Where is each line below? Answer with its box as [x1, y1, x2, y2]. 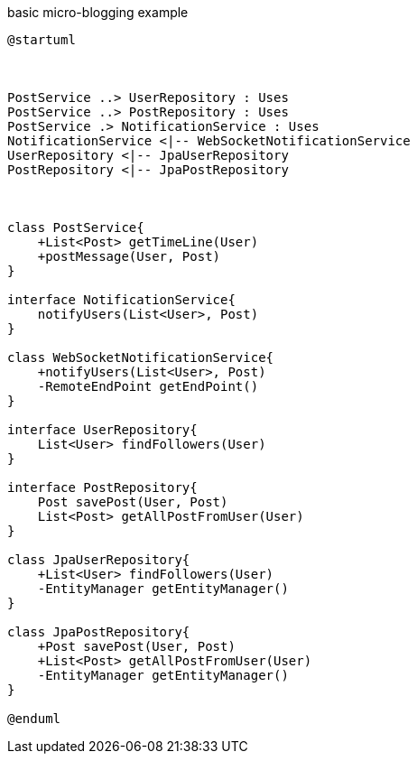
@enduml [7, 711, 61, 726]
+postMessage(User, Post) [37, 249, 221, 264]
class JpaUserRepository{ [7, 552, 190, 567]
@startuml [7, 32, 76, 47]
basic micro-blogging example [7, 5, 189, 20]
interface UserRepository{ [7, 422, 198, 437]
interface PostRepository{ [7, 480, 198, 495]
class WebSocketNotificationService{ [7, 350, 274, 365]
